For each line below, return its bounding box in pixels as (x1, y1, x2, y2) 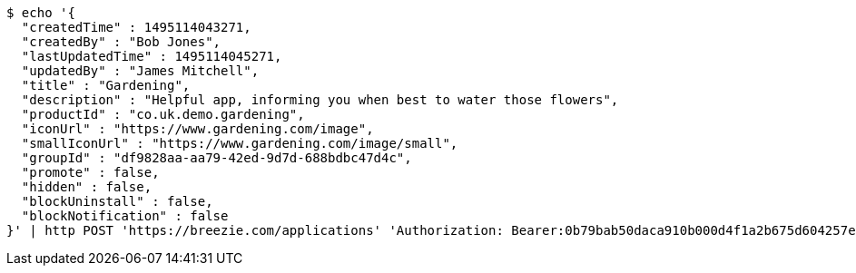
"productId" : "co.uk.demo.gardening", (21, 107, 305, 122)
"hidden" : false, (21, 180, 153, 194)
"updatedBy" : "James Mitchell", (21, 63, 260, 78)
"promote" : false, (21, 165, 160, 180)
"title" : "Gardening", (21, 78, 191, 93)
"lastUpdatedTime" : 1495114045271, (21, 49, 282, 63)
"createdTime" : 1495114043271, (21, 20, 251, 34)
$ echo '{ (6, 5, 75, 20)
